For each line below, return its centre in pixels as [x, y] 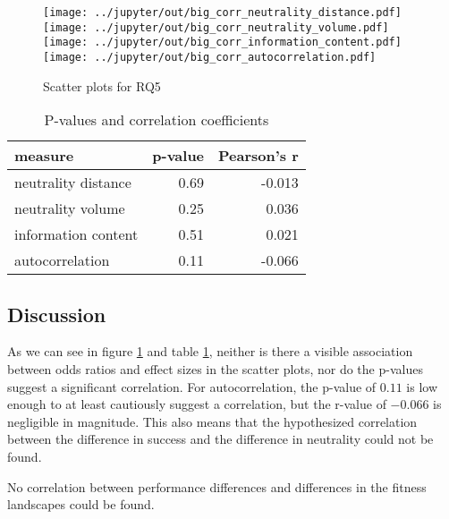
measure [44, 156]
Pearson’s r [258, 156]
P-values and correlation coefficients [157, 120]
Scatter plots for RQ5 [102, 85]
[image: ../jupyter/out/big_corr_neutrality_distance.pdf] [222, 13]
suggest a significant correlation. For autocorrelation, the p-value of [192, 386]
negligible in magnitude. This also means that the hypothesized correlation [212, 421]
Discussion [57, 314]
